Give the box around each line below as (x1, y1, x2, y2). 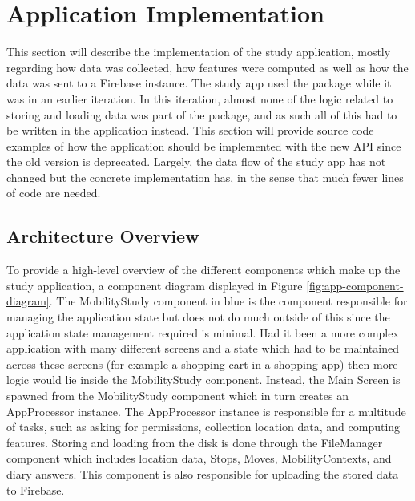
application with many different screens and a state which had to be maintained (6, 340, 399, 357)
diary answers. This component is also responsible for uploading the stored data (6, 465, 399, 482)
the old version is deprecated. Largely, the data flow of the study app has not (6, 153, 386, 170)
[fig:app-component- (306, 277, 404, 293)
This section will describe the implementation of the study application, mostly (6, 43, 391, 60)
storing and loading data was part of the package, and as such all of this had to (6, 106, 397, 123)
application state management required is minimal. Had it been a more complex (6, 324, 399, 341)
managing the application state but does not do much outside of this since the (6, 309, 390, 325)
